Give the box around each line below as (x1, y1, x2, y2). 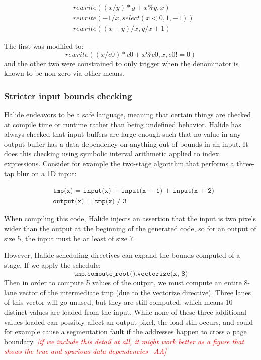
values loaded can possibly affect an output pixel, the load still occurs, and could (4, 316, 253, 327)
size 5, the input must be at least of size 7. (4, 233, 135, 243)
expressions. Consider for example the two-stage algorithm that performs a (4, 158, 234, 169)
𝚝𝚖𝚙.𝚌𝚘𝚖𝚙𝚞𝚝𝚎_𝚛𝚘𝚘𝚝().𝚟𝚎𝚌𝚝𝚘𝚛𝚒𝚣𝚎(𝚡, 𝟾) (73, 270, 188, 278)
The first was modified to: (4, 41, 84, 51)
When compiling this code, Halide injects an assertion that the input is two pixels (4, 213, 256, 224)
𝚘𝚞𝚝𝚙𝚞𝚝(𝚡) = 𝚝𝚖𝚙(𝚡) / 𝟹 (53, 198, 127, 205)
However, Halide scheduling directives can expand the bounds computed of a (4, 250, 240, 260)
